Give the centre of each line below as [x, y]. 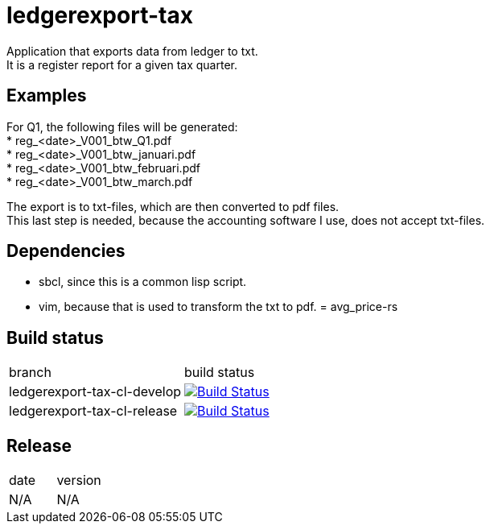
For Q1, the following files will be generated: [122, 126]
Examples [47, 96]
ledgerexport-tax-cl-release [93, 411]
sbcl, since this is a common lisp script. [143, 282]
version [79, 480]
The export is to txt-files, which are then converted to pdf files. [173, 206]
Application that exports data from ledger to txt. [132, 51]
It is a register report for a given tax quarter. [122, 64]
